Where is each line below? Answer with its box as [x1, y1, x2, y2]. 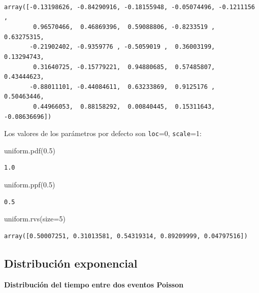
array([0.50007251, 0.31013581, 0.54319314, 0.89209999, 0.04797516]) [4, 232, 248, 240]
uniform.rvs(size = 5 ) [4, 213, 66, 224]
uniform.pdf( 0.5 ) [4, 145, 55, 155]
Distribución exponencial [4, 255, 138, 271]
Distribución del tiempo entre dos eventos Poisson [4, 279, 184, 289]
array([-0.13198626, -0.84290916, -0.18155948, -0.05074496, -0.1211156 [4, 4, 255, 11]
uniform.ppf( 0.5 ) [4, 179, 55, 189]
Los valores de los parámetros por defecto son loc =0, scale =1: [4, 128, 202, 139]
